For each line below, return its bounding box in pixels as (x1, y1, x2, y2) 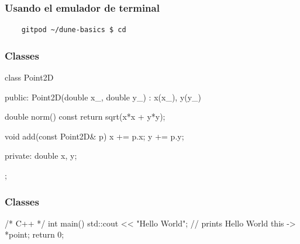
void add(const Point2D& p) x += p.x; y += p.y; (5, 130, 184, 142)
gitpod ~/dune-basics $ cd (21, 26, 126, 34)
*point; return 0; (5, 228, 64, 240)
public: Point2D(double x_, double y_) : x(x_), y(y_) (5, 90, 202, 103)
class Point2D (5, 71, 54, 83)
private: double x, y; (5, 149, 77, 162)
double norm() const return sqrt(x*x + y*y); (5, 110, 165, 123)
